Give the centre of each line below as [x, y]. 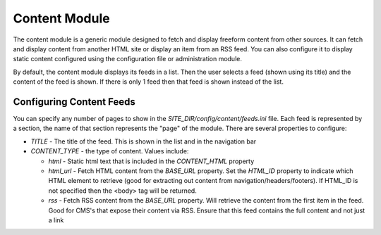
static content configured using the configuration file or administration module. [128, 59]
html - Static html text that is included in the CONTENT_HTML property [151, 161]
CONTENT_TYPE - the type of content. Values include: [110, 151]
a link [56, 220]
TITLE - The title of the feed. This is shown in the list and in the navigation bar [144, 141]
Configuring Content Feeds [74, 102]
